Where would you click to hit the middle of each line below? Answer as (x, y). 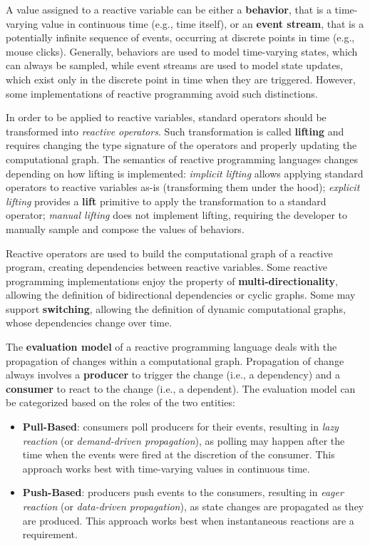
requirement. (50, 534)
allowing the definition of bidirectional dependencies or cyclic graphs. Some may (181, 295)
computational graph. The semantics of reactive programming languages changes (182, 159)
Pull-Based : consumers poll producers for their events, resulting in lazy (180, 427)
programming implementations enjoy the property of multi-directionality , (172, 280)
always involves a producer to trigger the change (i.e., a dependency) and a (173, 375)
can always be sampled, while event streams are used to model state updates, (175, 65)
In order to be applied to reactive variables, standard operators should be (166, 117)
